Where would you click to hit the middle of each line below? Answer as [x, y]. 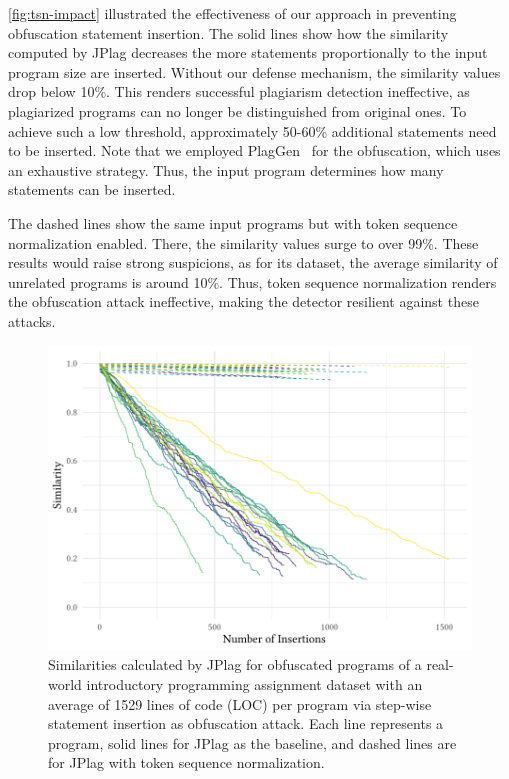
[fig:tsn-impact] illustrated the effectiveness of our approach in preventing [232, 13]
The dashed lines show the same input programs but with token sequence [233, 222]
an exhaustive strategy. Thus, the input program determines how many [226, 169]
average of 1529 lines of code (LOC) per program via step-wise [240, 703]
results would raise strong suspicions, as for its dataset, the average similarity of [253, 262]
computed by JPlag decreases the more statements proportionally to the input [248, 52]
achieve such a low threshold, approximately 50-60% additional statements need [252, 130]
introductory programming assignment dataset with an [254, 683]
